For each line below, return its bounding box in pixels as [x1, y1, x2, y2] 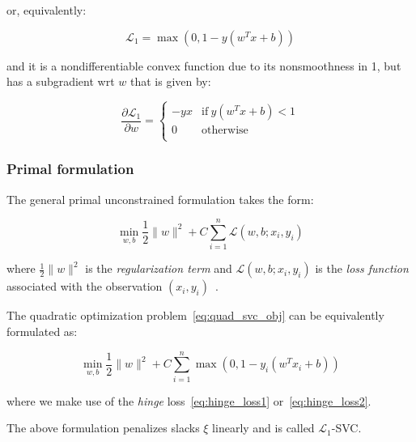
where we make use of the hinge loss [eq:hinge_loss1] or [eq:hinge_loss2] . [6, 392, 371, 409]
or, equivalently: [6, 2, 87, 18]
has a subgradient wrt [6, 73, 115, 90]
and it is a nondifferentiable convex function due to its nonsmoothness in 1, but [6, 57, 401, 74]
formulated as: [6, 322, 78, 339]
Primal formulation [6, 159, 134, 179]
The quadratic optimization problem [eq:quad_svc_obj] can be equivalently [6, 307, 384, 324]
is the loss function [315, 260, 409, 277]
